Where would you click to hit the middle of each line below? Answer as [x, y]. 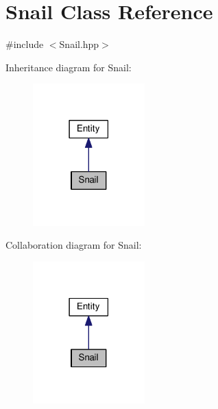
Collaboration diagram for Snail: [74, 245]
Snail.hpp [79, 44]
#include [25, 44]
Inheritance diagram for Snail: [69, 67]
